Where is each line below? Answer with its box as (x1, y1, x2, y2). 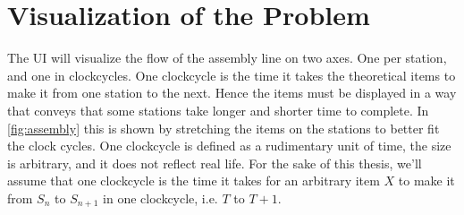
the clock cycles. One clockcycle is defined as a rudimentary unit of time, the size (7, 136, 451, 155)
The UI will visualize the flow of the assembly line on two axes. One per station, (7, 48, 447, 67)
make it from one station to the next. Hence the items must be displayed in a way (7, 83, 457, 102)
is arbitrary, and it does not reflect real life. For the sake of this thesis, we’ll (7, 153, 422, 172)
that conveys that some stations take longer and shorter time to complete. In (7, 100, 429, 119)
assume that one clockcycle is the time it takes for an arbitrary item (7, 171, 380, 190)
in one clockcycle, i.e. (103, 188, 218, 207)
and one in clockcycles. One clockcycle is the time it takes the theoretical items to (7, 65, 456, 84)
